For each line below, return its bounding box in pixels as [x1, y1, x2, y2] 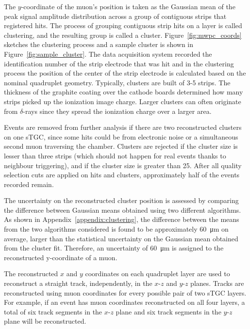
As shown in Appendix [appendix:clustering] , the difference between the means [4, 214, 239, 224]
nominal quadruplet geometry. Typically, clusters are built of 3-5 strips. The [4, 77, 231, 87]
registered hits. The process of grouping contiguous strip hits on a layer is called [4, 20, 242, 31]
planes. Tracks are [190, 278, 244, 288]
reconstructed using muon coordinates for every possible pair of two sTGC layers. [4, 287, 247, 298]
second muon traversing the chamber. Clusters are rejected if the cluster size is [4, 141, 238, 151]
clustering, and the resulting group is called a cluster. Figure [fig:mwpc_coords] [4, 30, 242, 40]
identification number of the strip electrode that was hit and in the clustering [4, 58, 234, 68]
